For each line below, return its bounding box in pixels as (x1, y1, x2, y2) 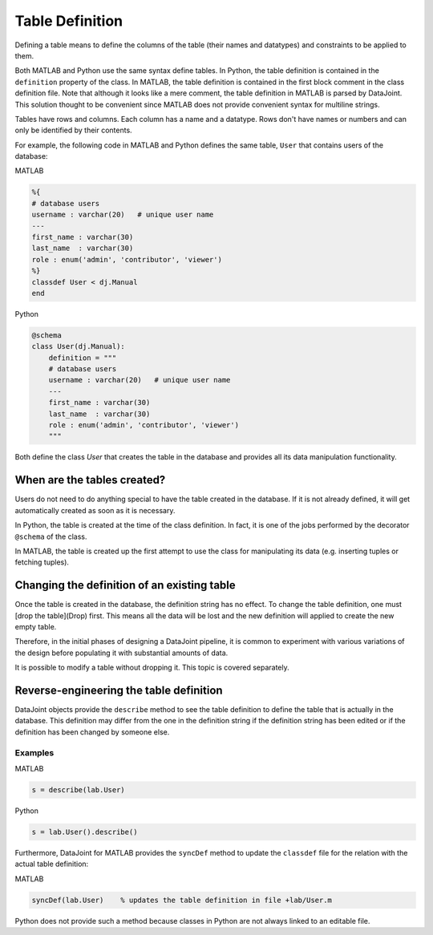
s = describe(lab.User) (31, 785, 126, 794)
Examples (14, 747, 55, 758)
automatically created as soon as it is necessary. (14, 505, 176, 515)
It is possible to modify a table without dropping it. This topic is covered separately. (14, 662, 290, 673)
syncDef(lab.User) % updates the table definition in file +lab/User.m (31, 895, 333, 905)
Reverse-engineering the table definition (14, 683, 224, 697)
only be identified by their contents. (14, 125, 132, 136)
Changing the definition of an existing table (14, 578, 236, 593)
